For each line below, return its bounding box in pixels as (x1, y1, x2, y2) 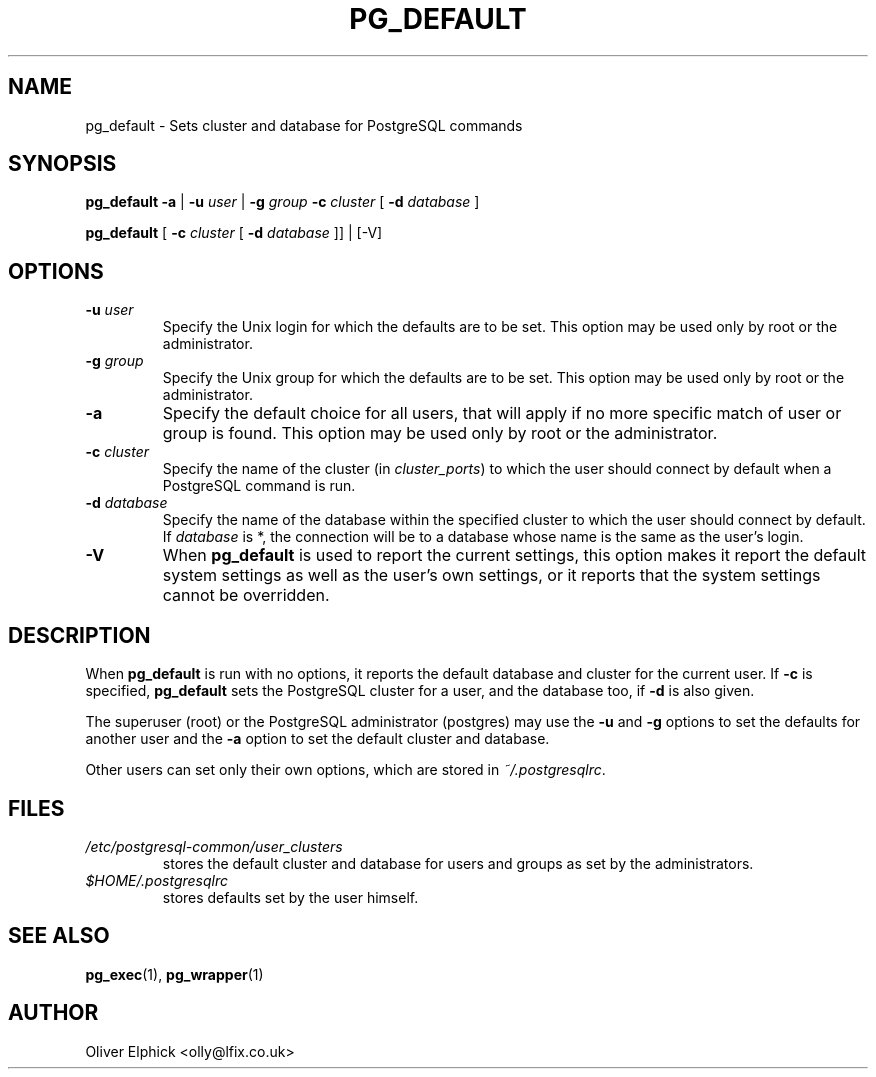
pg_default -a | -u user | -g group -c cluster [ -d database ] (85, 193, 480, 211)
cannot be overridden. (162, 585, 330, 606)
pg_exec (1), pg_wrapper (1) (85, 965, 264, 983)
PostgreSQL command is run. (162, 477, 356, 495)
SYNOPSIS (8, 151, 117, 177)
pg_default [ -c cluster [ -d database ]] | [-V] (85, 224, 383, 242)
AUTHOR (8, 1000, 99, 1026)
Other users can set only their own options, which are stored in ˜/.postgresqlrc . (85, 761, 606, 779)
